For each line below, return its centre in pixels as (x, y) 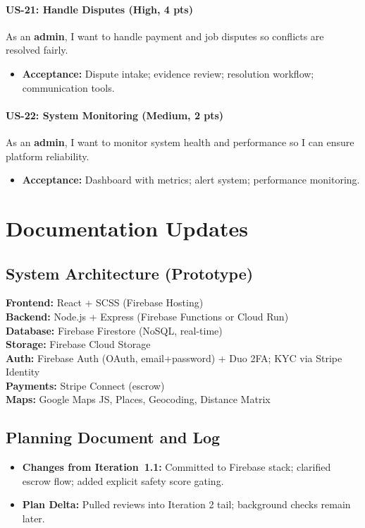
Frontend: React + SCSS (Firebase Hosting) (105, 302)
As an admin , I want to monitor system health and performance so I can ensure (180, 142)
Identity (23, 372)
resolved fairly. (37, 50)
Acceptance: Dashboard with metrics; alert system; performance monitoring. (191, 180)
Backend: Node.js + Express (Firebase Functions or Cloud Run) (147, 316)
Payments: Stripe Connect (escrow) (85, 385)
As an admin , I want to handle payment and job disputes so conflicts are (165, 36)
